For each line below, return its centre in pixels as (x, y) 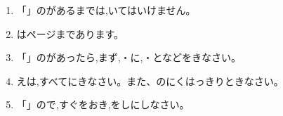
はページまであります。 (70, 33)
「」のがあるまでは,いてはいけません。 (106, 10)
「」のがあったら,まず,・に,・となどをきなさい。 (129, 57)
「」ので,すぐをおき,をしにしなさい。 (103, 104)
